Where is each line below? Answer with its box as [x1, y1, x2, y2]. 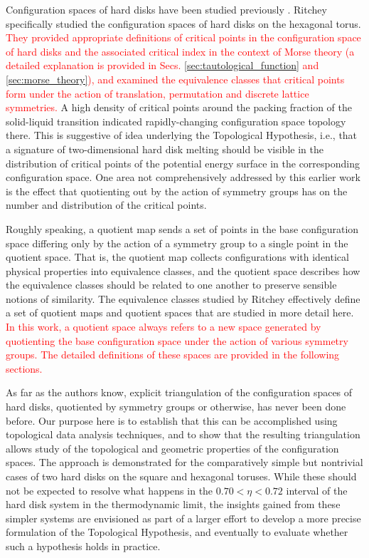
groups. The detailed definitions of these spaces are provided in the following [6, 347, 340, 362]
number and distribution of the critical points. [6, 197, 207, 212]
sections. [6, 361, 43, 376]
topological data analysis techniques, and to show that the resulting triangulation [6, 427, 360, 442]
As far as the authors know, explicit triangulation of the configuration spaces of [6, 385, 353, 400]
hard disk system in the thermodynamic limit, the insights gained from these [6, 497, 341, 512]
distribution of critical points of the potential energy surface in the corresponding [6, 155, 360, 170]
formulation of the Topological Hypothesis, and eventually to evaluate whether [6, 525, 348, 539]
